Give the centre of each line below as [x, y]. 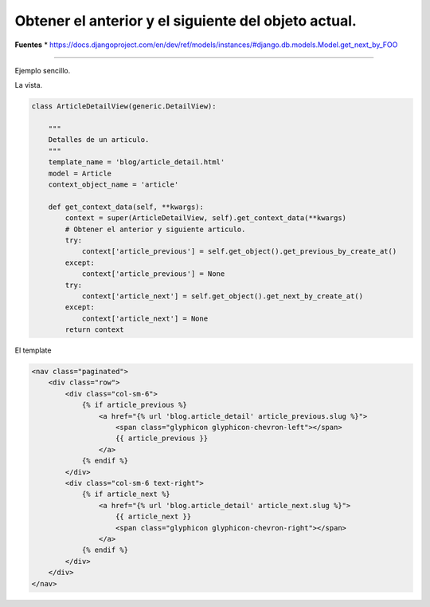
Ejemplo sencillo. [43, 70]
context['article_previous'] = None [153, 274]
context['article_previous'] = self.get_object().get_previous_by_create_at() [239, 252]
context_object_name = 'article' [113, 185]
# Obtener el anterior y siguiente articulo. [155, 229]
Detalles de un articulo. [99, 140]
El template [33, 350]
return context [95, 330]
